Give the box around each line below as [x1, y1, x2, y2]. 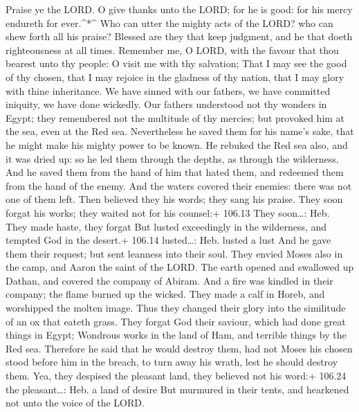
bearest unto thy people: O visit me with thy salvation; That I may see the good [6, 56, 347, 71]
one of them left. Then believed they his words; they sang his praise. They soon [6, 192, 343, 206]
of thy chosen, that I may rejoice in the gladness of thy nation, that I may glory [6, 69, 344, 84]
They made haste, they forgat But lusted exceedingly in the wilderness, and [6, 219, 327, 233]
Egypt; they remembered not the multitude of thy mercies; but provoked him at [6, 110, 345, 125]
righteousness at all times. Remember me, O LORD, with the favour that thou [6, 42, 339, 57]
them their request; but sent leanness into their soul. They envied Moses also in [6, 246, 343, 260]
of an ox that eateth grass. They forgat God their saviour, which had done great [6, 314, 346, 328]
